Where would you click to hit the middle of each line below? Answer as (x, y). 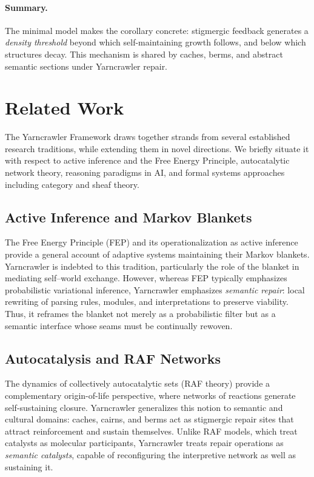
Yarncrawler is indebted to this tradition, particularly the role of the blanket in (152, 266)
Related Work (65, 108)
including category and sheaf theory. (72, 184)
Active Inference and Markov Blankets (129, 217)
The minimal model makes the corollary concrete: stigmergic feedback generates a (157, 30)
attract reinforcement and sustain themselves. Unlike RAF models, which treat (151, 431)
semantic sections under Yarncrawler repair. (86, 66)
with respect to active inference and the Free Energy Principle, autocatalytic (147, 160)
